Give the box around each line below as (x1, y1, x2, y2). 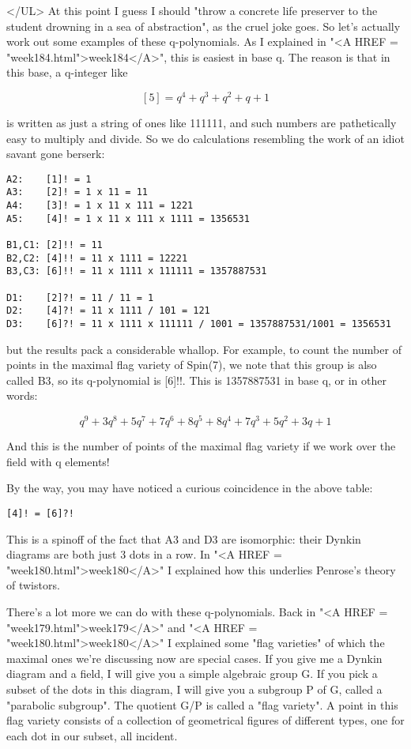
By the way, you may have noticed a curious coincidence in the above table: (6, 480, 373, 496)
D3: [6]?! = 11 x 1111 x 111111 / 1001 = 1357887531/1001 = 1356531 (6, 318, 391, 330)
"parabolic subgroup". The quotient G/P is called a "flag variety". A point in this (6, 696, 398, 713)
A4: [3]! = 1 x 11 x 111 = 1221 (6, 200, 194, 212)
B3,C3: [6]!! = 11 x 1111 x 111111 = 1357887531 (6, 265, 267, 277)
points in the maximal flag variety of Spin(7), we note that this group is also (6, 356, 377, 373)
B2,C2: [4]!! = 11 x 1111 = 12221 (6, 252, 188, 264)
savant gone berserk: (6, 145, 105, 162)
